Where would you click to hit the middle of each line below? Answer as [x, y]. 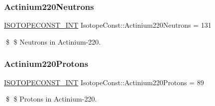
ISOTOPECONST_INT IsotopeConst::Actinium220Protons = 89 [104, 82]
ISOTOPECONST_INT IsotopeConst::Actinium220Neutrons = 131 [108, 25]
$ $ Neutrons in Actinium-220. [53, 41]
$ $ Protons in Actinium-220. [51, 99]
